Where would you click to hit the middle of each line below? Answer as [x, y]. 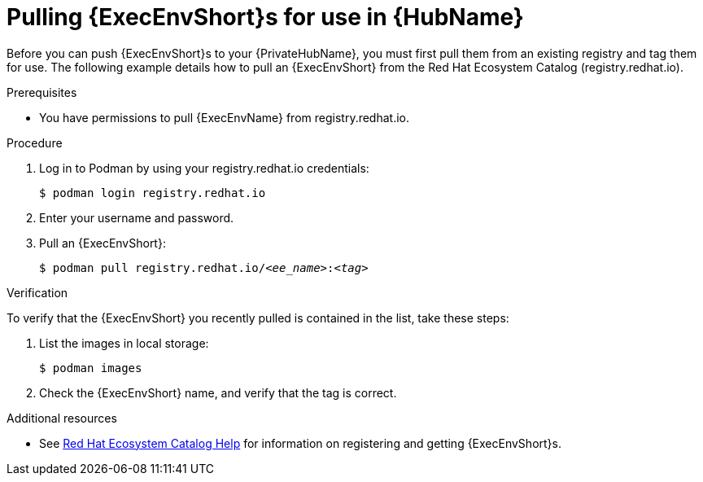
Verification [37, 292]
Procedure [35, 142]
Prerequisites [42, 92]
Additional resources [62, 418]
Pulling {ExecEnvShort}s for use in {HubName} [265, 17]
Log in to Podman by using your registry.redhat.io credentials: [204, 168]
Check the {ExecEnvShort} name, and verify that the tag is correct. [218, 392]
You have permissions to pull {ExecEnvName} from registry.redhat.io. [225, 117]
